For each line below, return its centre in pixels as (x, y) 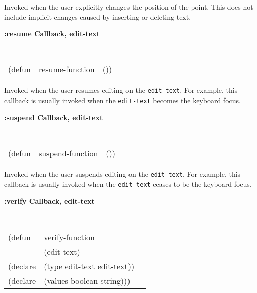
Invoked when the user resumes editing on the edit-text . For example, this (121, 90)
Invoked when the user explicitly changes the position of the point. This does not (129, 7)
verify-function (70, 237)
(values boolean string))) (87, 280)
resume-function (67, 69)
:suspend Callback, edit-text (54, 117)
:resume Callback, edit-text (52, 33)
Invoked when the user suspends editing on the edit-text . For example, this (122, 174)
